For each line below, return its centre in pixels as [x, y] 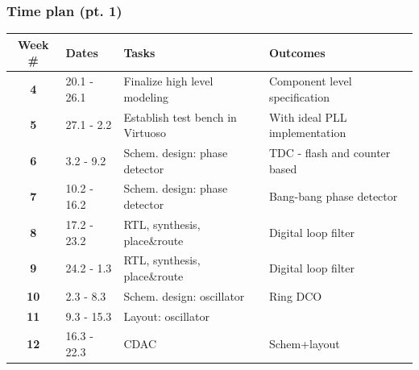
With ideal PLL [308, 116]
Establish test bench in [180, 116]
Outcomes [297, 52]
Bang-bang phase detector [333, 196]
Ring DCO [295, 295]
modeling [146, 96]
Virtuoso [145, 133]
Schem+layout [304, 344]
